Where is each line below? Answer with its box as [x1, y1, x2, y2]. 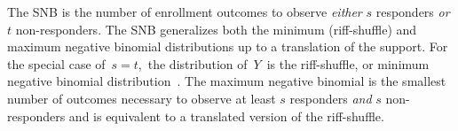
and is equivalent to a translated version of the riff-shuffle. [68, 106, 384, 125]
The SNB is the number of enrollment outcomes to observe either [7, 3, 362, 20]
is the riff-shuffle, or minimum [266, 54, 430, 73]
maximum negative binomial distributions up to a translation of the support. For [7, 37, 448, 56]
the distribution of [147, 54, 248, 73]
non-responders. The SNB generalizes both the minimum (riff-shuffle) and [15, 19, 417, 38]
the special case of [7, 54, 106, 73]
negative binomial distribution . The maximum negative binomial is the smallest [7, 72, 446, 90]
